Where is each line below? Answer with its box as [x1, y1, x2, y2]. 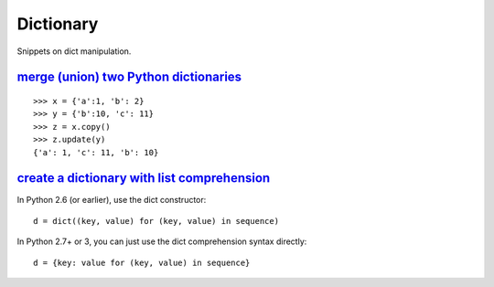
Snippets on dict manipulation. [16, 46, 132, 57]
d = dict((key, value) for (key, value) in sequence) [33, 216, 279, 226]
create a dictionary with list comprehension [16, 170, 271, 186]
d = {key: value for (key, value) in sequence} [33, 257, 251, 268]
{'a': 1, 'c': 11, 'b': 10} [33, 147, 159, 157]
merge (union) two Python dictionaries [16, 69, 242, 85]
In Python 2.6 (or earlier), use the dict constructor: [16, 195, 207, 206]
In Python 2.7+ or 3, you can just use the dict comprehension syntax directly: [16, 236, 307, 247]
